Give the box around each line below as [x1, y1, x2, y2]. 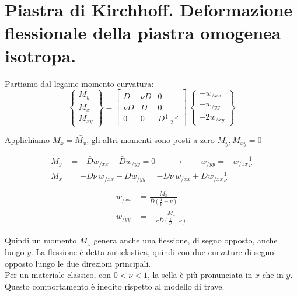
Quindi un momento [5, 234, 77, 246]
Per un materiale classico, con [5, 269, 111, 281]
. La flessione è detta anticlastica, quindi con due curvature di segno [31, 246, 274, 258]
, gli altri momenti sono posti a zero [86, 134, 215, 146]
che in [262, 269, 284, 281]
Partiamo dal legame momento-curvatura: [5, 77, 154, 89]
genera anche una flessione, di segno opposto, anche [93, 234, 278, 246]
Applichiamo [5, 134, 50, 146]
